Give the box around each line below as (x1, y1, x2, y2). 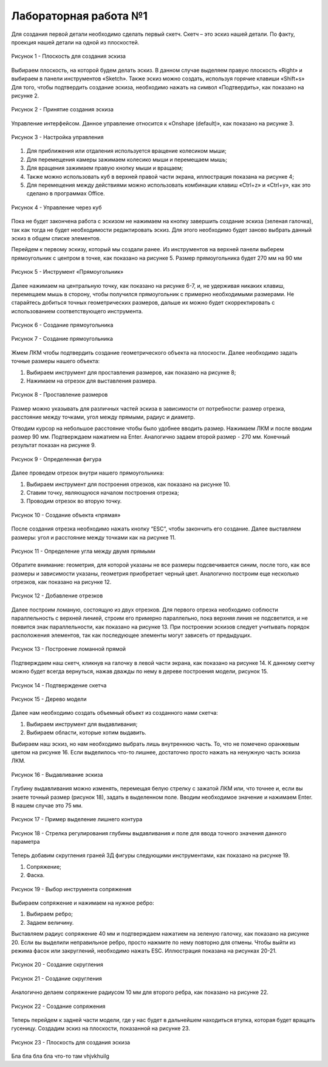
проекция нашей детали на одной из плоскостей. (11, 38, 140, 46)
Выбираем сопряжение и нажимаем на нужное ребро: (11, 899, 154, 906)
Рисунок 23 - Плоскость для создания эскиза (11, 1038, 131, 1046)
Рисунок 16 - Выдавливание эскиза (11, 771, 103, 778)
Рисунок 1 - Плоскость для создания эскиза (11, 52, 126, 60)
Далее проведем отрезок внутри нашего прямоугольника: (11, 469, 164, 477)
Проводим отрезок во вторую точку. (26, 498, 122, 505)
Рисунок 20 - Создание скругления (11, 961, 103, 968)
